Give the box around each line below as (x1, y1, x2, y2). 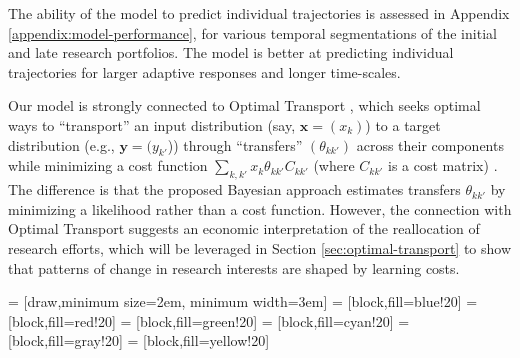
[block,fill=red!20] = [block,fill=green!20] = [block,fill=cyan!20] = (8, 310, 410, 331)
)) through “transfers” (167, 134, 303, 155)
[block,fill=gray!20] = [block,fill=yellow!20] (8, 330, 270, 351)
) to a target (365, 114, 441, 135)
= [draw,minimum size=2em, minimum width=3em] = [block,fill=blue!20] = (8, 291, 478, 312)
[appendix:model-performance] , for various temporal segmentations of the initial (8, 22, 497, 43)
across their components (356, 134, 504, 155)
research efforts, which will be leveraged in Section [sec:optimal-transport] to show (8, 237, 512, 258)
